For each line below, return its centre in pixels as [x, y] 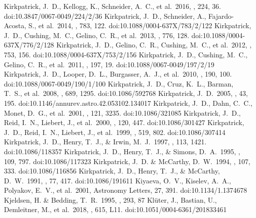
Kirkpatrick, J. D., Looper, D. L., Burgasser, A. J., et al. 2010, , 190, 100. [118, 74]
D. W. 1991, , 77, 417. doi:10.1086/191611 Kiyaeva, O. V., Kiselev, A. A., [118, 180]
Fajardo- [221, 16]
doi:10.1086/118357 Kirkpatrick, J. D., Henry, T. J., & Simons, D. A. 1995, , [122, 151]
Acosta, [15, 25]
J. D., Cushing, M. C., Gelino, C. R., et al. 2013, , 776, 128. [97, 35]
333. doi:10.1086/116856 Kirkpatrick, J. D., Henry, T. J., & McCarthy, [112, 171]
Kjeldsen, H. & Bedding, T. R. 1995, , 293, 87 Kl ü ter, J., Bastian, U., [110, 199]
